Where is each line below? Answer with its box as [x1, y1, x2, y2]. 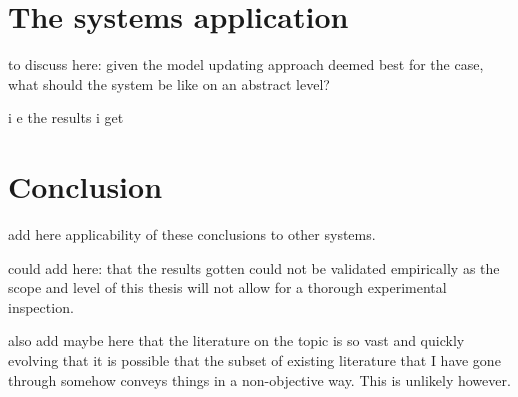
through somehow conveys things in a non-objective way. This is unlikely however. [8, 369, 511, 390]
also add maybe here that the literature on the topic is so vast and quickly [8, 330, 465, 351]
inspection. [8, 296, 74, 317]
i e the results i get [8, 107, 124, 128]
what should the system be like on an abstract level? [8, 73, 330, 94]
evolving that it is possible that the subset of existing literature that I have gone [8, 350, 501, 370]
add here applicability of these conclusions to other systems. [8, 224, 376, 245]
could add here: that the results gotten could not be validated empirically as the [8, 257, 500, 278]
